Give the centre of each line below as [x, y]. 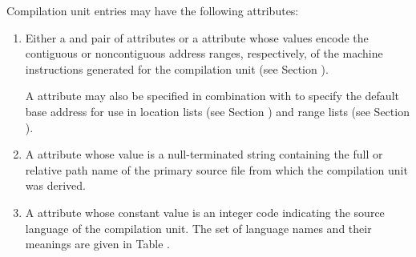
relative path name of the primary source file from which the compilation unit [216, 169]
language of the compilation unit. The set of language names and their [198, 228]
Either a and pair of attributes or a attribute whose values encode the [197, 37]
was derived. [55, 185]
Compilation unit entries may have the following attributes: [153, 10]
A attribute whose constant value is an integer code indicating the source [205, 212]
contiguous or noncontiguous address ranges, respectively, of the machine [204, 53]
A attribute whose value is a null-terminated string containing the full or [204, 154]
